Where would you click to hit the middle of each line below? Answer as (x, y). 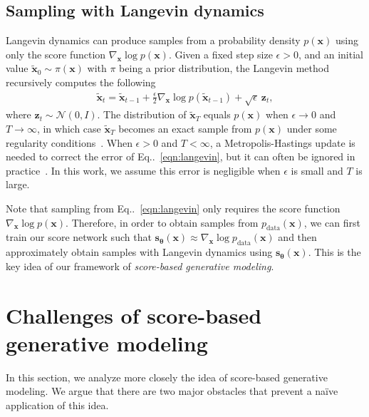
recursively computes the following (81, 82)
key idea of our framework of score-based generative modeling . (140, 266)
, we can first (332, 222)
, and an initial (331, 54)
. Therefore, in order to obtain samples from (162, 222)
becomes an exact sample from (185, 128)
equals (217, 114)
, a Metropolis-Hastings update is (282, 142)
